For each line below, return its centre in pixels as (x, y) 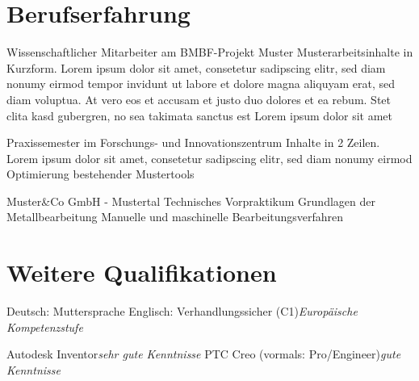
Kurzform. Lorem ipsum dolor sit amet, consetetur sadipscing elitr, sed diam (196, 67)
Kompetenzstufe (45, 327)
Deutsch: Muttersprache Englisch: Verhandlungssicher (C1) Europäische (182, 311)
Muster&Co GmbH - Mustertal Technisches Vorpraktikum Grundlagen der (191, 201)
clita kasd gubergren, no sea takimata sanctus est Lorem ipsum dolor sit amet (200, 115)
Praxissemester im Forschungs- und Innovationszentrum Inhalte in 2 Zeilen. (193, 142)
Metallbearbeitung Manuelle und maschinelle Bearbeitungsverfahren (175, 217)
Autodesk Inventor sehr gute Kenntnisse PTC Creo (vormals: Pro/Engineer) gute (204, 354)
